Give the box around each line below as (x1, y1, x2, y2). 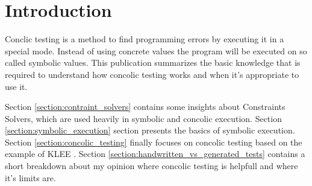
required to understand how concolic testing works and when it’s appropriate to (5, 68, 299, 80)
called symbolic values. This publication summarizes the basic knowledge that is (5, 56, 301, 69)
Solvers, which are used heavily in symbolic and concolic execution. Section (5, 112, 282, 124)
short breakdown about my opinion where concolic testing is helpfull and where (5, 159, 298, 172)
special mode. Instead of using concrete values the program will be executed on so (5, 44, 307, 57)
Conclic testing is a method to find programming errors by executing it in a (5, 33, 284, 45)
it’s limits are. (5, 171, 56, 184)
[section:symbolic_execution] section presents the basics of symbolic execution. (5, 124, 295, 136)
